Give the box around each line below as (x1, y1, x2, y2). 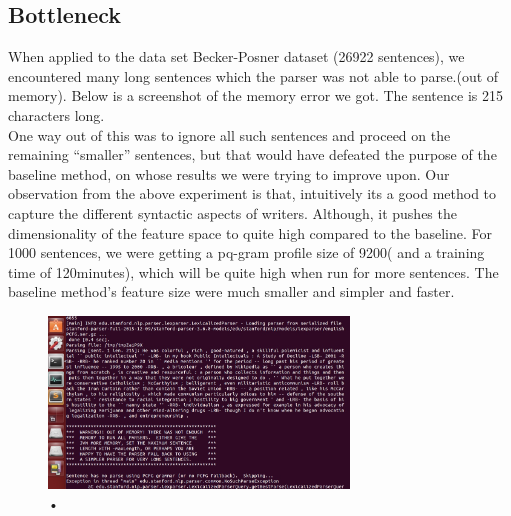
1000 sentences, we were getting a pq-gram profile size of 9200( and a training (8, 242, 485, 263)
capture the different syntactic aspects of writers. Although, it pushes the (8, 202, 457, 223)
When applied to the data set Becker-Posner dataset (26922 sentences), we (8, 46, 465, 67)
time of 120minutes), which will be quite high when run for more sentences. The (8, 261, 499, 282)
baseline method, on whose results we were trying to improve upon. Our (8, 163, 450, 184)
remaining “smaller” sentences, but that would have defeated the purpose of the (8, 144, 497, 165)
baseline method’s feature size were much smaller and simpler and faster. (8, 281, 455, 302)
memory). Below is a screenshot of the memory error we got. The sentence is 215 (8, 85, 503, 106)
